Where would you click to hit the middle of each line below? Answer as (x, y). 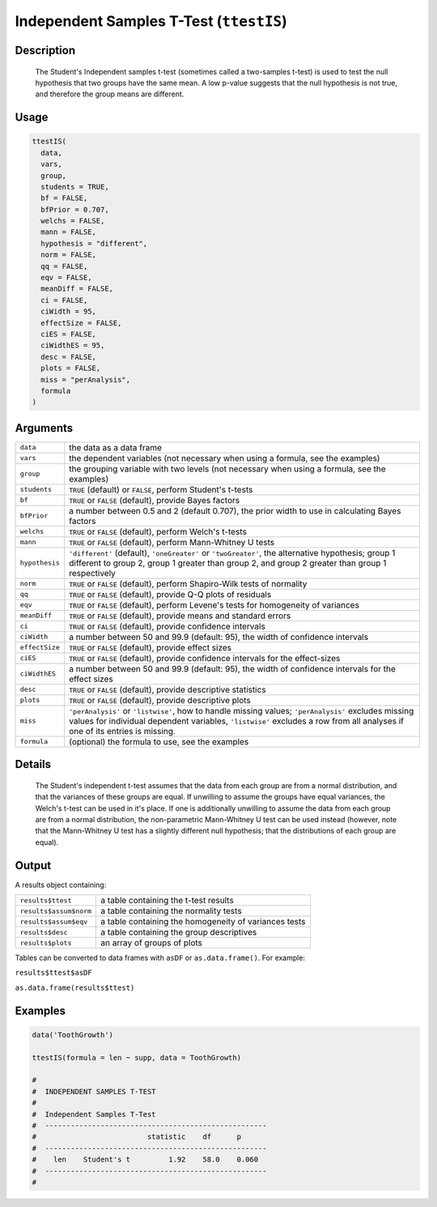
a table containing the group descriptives (179, 932)
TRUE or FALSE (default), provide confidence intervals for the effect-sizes (205, 658)
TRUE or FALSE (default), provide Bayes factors (155, 500)
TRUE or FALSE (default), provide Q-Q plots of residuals (170, 594)
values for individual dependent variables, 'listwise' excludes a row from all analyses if (237, 721)
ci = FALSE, (64, 300)
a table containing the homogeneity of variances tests (204, 922)
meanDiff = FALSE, (77, 289)
